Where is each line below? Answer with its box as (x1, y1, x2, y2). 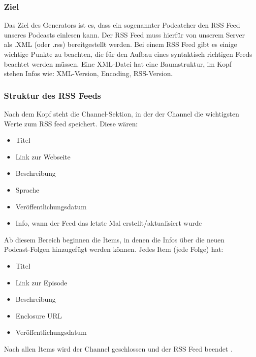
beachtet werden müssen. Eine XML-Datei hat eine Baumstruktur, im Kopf (4, 58, 232, 69)
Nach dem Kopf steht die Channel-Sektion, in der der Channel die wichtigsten (4, 109, 239, 119)
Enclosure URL (15, 310, 62, 320)
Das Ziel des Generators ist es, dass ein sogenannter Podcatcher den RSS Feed (4, 20, 240, 30)
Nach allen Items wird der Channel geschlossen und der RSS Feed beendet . (4, 343, 232, 354)
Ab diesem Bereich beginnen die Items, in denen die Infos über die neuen (4, 234, 224, 244)
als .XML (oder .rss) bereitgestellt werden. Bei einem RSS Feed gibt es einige (4, 39, 237, 49)
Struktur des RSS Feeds (4, 89, 101, 101)
